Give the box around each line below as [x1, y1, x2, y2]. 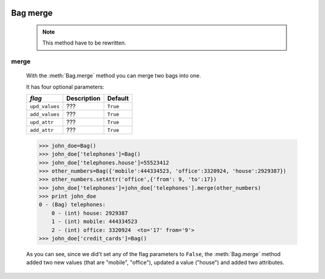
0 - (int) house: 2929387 [51, 210, 128, 216]
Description [66, 94, 101, 102]
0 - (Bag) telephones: [39, 201, 106, 208]
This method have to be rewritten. [42, 39, 126, 46]
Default [107, 94, 129, 102]
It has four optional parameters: [26, 83, 105, 90]
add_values [29, 111, 60, 118]
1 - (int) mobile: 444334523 [51, 218, 138, 225]
